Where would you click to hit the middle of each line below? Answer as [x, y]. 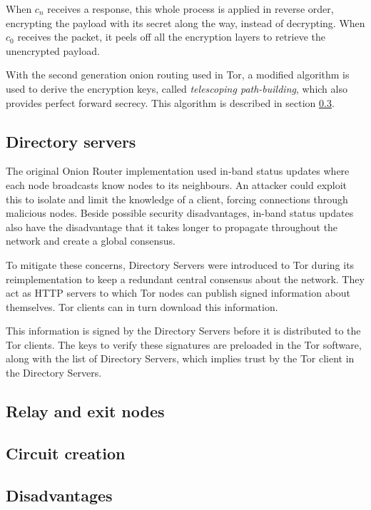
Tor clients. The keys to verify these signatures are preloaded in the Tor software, [184, 344]
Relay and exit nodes [85, 411]
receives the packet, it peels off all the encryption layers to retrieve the [172, 37]
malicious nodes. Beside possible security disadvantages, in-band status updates [180, 213]
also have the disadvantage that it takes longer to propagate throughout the [172, 226]
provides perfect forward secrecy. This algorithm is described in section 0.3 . [170, 102]
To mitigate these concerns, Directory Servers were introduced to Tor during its [180, 264]
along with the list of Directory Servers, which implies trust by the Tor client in [180, 358]
